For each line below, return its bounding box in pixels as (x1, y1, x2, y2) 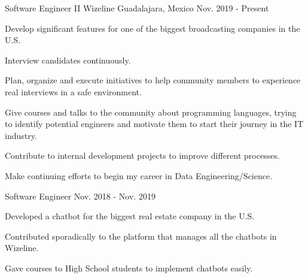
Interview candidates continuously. (5, 53, 131, 66)
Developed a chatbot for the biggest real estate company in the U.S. (5, 210, 255, 222)
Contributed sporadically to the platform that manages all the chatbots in (5, 229, 277, 242)
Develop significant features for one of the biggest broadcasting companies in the (5, 22, 300, 34)
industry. (5, 129, 37, 141)
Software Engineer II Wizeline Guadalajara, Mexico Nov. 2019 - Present (5, 2, 269, 14)
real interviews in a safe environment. (5, 85, 142, 98)
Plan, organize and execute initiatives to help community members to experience (5, 74, 301, 86)
